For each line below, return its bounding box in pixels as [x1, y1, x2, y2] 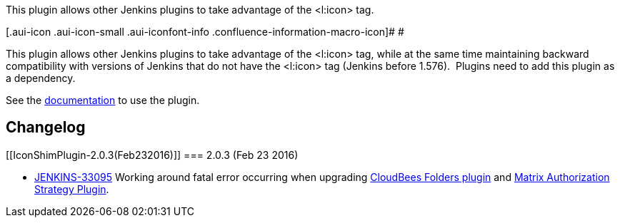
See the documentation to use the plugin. [6, 94, 200, 106]
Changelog [6, 118, 86, 137]
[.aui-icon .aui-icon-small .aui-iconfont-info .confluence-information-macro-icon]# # [6, 26, 404, 38]
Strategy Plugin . [34, 182, 109, 195]
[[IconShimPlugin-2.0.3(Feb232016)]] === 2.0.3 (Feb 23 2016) [6, 148, 299, 161]
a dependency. [6, 72, 76, 84]
